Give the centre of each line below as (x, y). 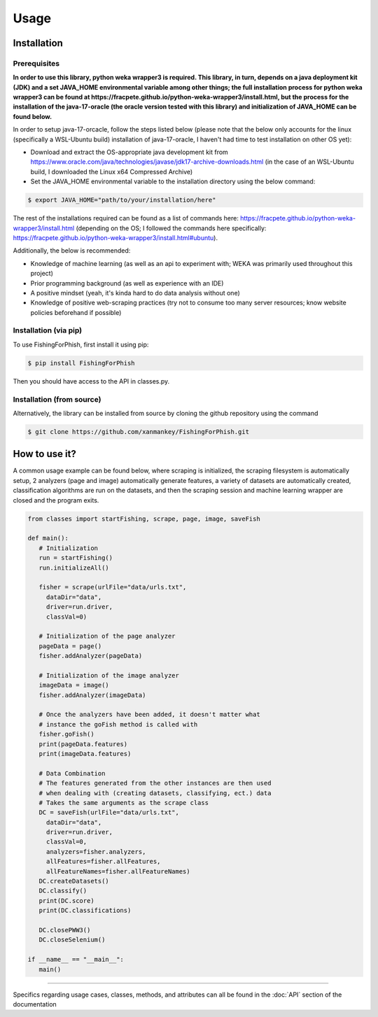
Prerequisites (36, 63)
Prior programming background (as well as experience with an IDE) (127, 283)
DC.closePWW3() (65, 930)
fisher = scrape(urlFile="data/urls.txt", (113, 587)
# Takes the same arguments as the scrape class (124, 802)
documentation (35, 1004)
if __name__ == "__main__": (76, 960)
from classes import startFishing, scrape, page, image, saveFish (144, 519)
